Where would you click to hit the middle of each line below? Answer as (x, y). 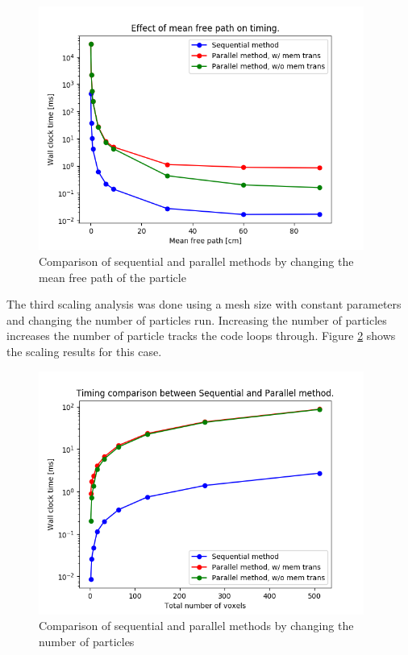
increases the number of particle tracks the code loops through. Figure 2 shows (201, 336)
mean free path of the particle (112, 277)
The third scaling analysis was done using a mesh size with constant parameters (204, 304)
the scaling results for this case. (84, 351)
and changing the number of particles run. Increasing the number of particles (197, 319)
